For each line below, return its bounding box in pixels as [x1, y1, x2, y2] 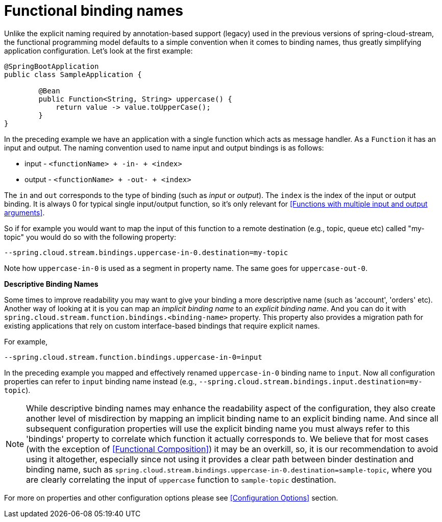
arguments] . [4, 208, 45, 217]
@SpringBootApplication [4, 62, 99, 70]
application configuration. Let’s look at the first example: [4, 46, 193, 55]
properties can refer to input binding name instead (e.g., [4, 377, 197, 386]
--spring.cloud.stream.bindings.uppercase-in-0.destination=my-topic [4, 248, 288, 257]
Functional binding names [4, 2, 184, 19]
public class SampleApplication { [4, 70, 142, 79]
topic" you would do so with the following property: [4, 232, 176, 241]
